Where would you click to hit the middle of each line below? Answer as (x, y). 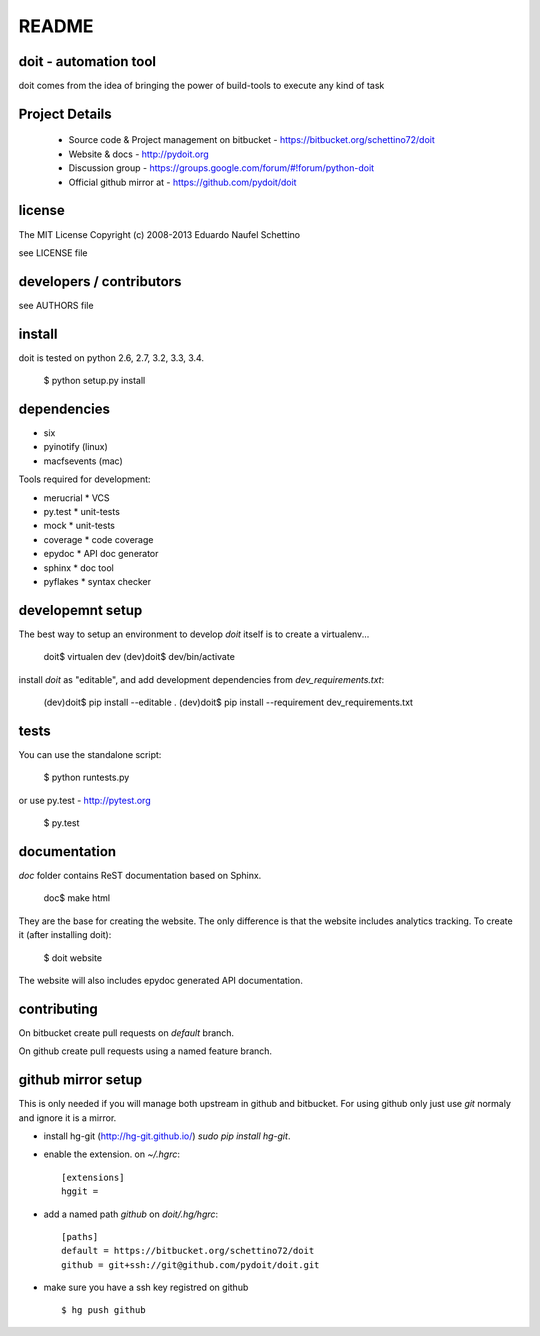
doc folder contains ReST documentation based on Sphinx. (140, 876)
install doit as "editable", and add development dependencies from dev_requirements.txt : (201, 679)
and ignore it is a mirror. (67, 1117)
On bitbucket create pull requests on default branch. (126, 1032)
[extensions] (93, 1177)
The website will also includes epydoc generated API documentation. (161, 980)
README (56, 26)
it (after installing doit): (65, 935)
